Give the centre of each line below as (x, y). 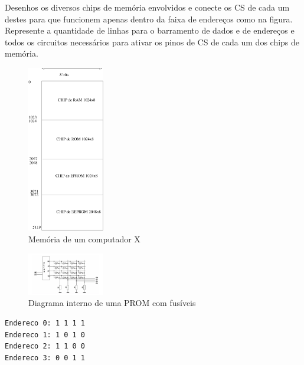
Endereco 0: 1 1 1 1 (45, 323)
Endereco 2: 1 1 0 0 (45, 346)
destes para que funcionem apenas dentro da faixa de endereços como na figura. (149, 19)
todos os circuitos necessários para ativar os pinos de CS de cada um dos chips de (152, 42)
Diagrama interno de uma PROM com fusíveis (112, 303)
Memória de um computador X (84, 239)
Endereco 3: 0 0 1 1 (45, 358)
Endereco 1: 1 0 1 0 (45, 335)
